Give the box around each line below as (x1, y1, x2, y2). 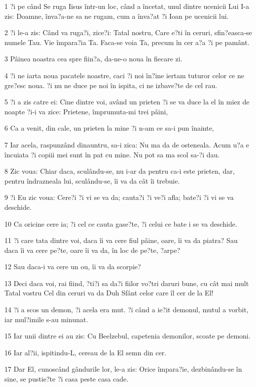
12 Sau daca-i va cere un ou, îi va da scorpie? (4, 261, 141, 272)
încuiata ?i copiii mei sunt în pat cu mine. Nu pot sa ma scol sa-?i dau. (4, 149, 220, 159)
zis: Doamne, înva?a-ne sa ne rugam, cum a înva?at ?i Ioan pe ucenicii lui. (4, 10, 229, 21)
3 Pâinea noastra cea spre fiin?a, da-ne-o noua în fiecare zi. (4, 53, 183, 64)
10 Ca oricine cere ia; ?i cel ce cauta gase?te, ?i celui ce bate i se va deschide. (4, 218, 237, 229)
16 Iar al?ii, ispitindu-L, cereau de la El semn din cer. (4, 347, 167, 357)
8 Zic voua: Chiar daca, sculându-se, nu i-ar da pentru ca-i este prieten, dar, (4, 166, 235, 176)
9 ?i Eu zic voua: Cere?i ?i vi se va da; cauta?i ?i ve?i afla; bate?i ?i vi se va (4, 192, 234, 202)
